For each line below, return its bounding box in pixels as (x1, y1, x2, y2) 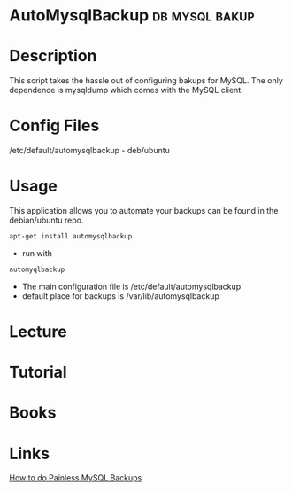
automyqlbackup (9, 265, 65, 274)
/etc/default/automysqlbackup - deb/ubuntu (9, 145, 171, 156)
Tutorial (9, 363, 68, 382)
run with (21, 247, 53, 258)
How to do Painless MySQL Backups (9, 472, 142, 483)
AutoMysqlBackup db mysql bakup (9, 5, 255, 26)
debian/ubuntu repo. (9, 215, 84, 225)
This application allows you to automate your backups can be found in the (9, 206, 279, 215)
